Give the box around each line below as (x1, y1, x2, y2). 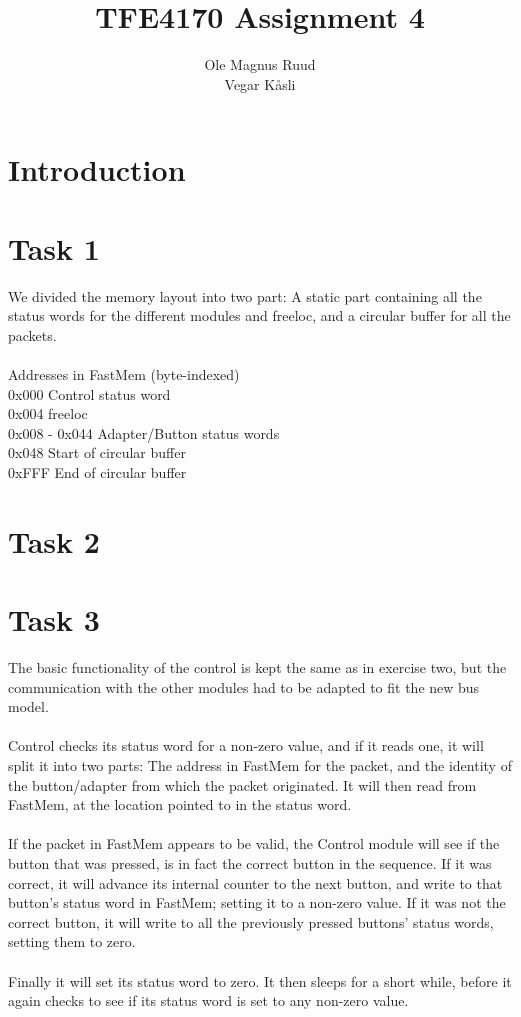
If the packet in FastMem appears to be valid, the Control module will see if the (8, 833, 500, 854)
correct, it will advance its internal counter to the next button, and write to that (8, 872, 503, 893)
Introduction (8, 149, 186, 190)
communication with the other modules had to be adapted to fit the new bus (8, 676, 480, 697)
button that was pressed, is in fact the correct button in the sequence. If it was (8, 853, 492, 873)
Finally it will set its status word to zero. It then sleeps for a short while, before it (8, 970, 512, 991)
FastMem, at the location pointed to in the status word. (8, 794, 352, 815)
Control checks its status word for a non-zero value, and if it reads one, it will (8, 735, 484, 756)
